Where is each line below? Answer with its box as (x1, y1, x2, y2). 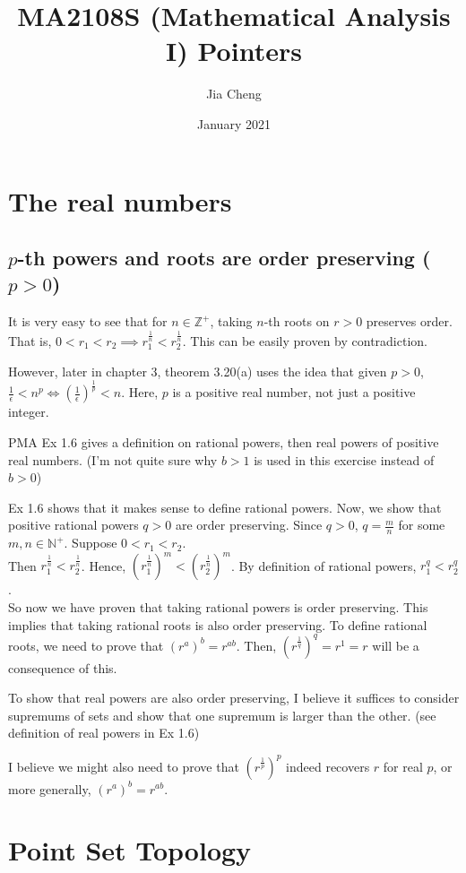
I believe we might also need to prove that (8, 756, 239, 775)
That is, (8, 331, 52, 350)
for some (398, 515, 445, 534)
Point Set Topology (8, 832, 252, 869)
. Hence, (81, 556, 126, 575)
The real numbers (8, 182, 232, 219)
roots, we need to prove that (8, 635, 164, 654)
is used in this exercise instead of (254, 450, 435, 469)
